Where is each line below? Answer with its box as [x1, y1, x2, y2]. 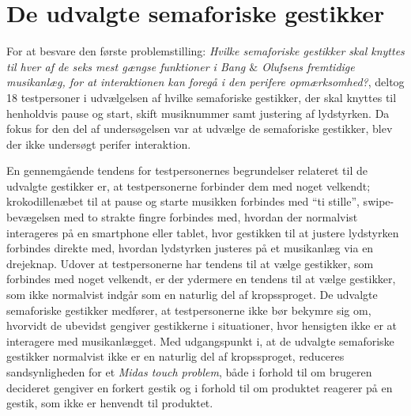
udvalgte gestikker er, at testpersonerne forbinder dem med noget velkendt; [6, 177, 371, 194]
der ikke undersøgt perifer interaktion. [6, 135, 191, 152]
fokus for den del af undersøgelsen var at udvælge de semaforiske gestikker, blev [6, 120, 393, 137]
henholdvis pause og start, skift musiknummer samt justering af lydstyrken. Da [6, 104, 390, 121]
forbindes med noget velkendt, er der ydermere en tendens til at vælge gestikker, [6, 270, 396, 287]
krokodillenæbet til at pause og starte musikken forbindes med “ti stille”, [6, 193, 360, 210]
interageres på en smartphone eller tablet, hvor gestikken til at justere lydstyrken [6, 224, 399, 240]
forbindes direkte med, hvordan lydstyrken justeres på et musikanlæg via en [6, 240, 374, 256]
